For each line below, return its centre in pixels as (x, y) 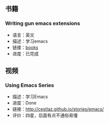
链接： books (25, 47)
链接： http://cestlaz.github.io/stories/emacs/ (58, 109)
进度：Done (24, 103)
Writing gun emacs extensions (43, 23)
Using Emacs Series (30, 85)
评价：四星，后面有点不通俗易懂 (45, 116)
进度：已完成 (25, 53)
